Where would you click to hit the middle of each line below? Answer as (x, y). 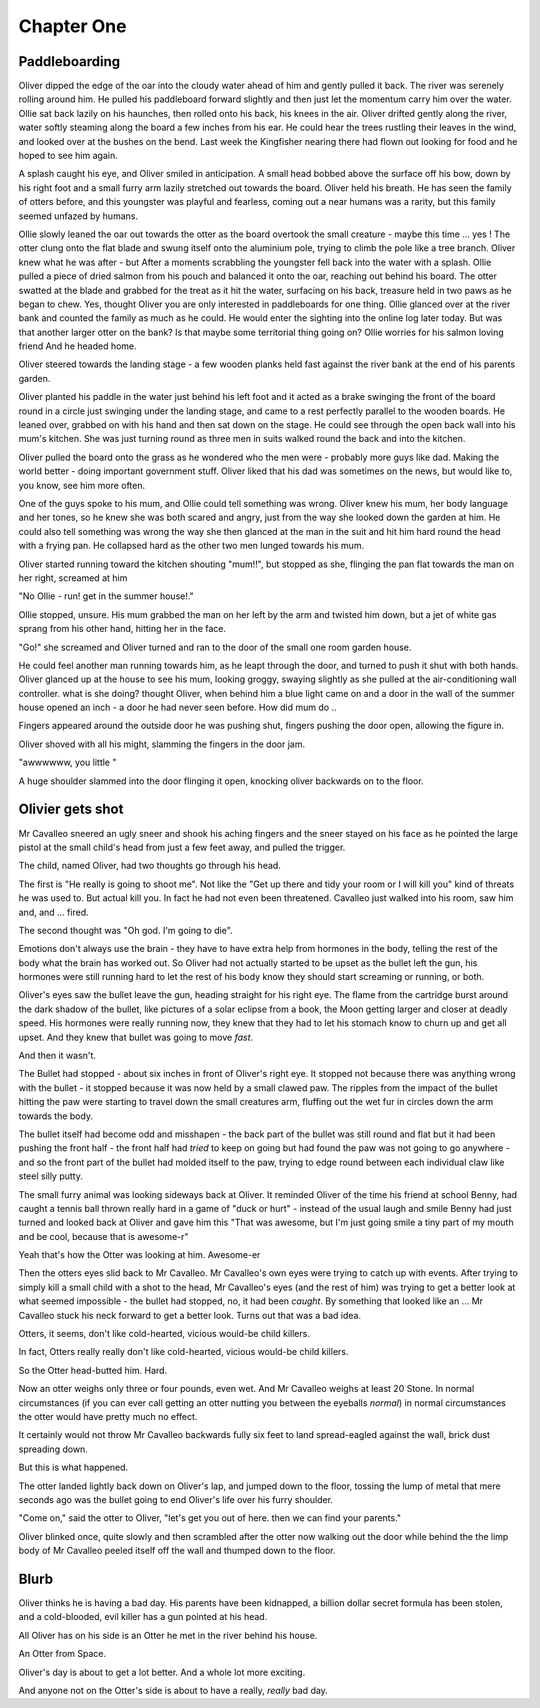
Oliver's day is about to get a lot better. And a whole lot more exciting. (162, 1672)
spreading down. (53, 1449)
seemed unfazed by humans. (78, 216)
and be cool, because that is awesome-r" (103, 1236)
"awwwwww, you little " (67, 762)
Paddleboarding (69, 61)
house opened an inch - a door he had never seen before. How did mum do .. (177, 707)
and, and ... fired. (53, 912)
